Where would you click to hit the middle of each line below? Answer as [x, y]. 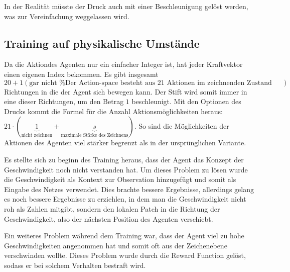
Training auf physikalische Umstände [102, 43]
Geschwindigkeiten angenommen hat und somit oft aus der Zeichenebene [116, 245]
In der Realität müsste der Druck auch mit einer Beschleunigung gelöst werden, [126, 6]
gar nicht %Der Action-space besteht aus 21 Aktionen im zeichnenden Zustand [151, 83]
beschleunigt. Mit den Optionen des [186, 101]
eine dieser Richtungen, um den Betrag [64, 101]
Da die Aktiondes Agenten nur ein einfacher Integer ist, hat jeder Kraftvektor [123, 64]
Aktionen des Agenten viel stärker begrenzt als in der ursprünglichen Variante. [125, 143]
